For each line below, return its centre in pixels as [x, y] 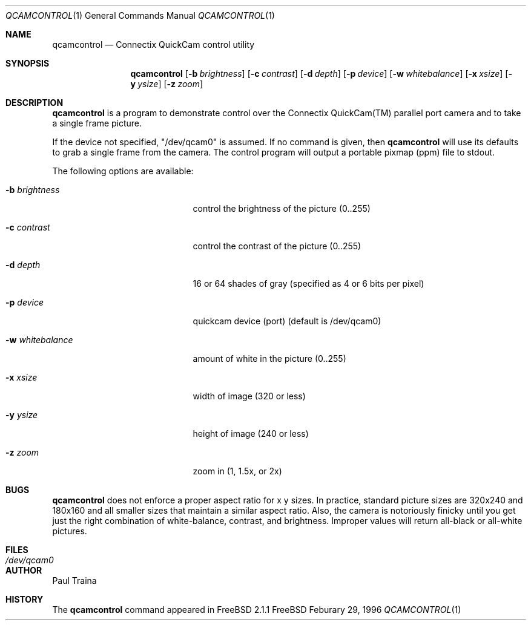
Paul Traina [74, 581]
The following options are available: [123, 171]
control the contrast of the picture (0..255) [277, 246]
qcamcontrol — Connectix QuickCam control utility [153, 44]
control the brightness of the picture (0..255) [282, 208]
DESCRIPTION [35, 103]
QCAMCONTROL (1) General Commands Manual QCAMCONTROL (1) [140, 15]
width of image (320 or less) [249, 396]
